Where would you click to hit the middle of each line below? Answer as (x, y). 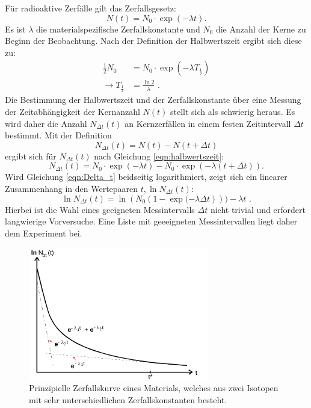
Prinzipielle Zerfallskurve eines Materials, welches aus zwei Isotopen (154, 388)
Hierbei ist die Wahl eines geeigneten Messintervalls (100, 209)
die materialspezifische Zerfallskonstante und (118, 29)
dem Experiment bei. (44, 233)
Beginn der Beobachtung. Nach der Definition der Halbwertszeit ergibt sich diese (153, 41)
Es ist (15, 29)
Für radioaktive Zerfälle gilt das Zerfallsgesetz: (91, 8)
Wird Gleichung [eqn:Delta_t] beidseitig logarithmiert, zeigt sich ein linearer (146, 177)
